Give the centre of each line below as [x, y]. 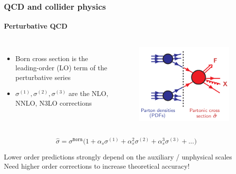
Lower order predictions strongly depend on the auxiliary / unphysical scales [118, 156]
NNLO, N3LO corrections [54, 103]
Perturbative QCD [36, 26]
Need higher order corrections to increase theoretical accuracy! [97, 166]
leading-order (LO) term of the [61, 68]
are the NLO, [88, 93]
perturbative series [43, 77]
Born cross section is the [52, 58]
